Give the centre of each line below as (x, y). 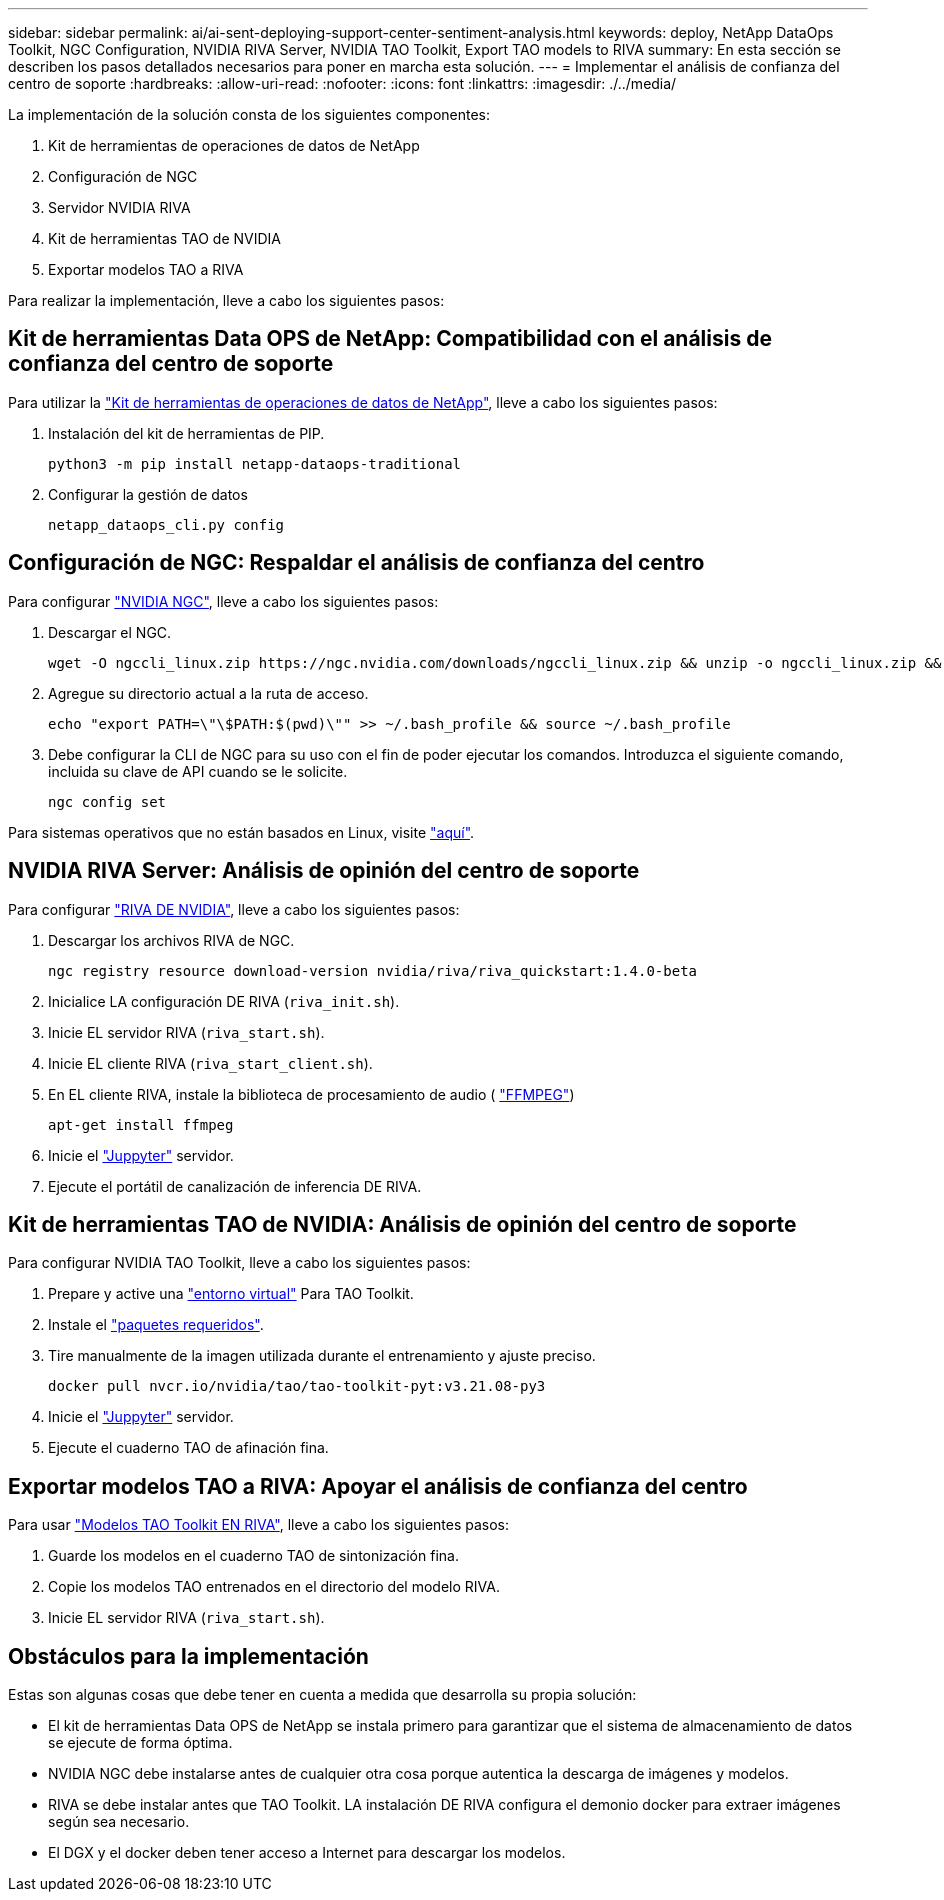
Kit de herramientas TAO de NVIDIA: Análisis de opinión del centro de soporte (402, 1224)
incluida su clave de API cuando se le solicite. (198, 771)
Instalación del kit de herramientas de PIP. (186, 433)
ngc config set (107, 801)
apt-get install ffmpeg (141, 1124)
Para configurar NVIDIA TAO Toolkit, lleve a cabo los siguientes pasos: (239, 1263)
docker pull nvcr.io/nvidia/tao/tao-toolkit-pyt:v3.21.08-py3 (297, 1386)
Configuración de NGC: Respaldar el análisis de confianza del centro (356, 563)
